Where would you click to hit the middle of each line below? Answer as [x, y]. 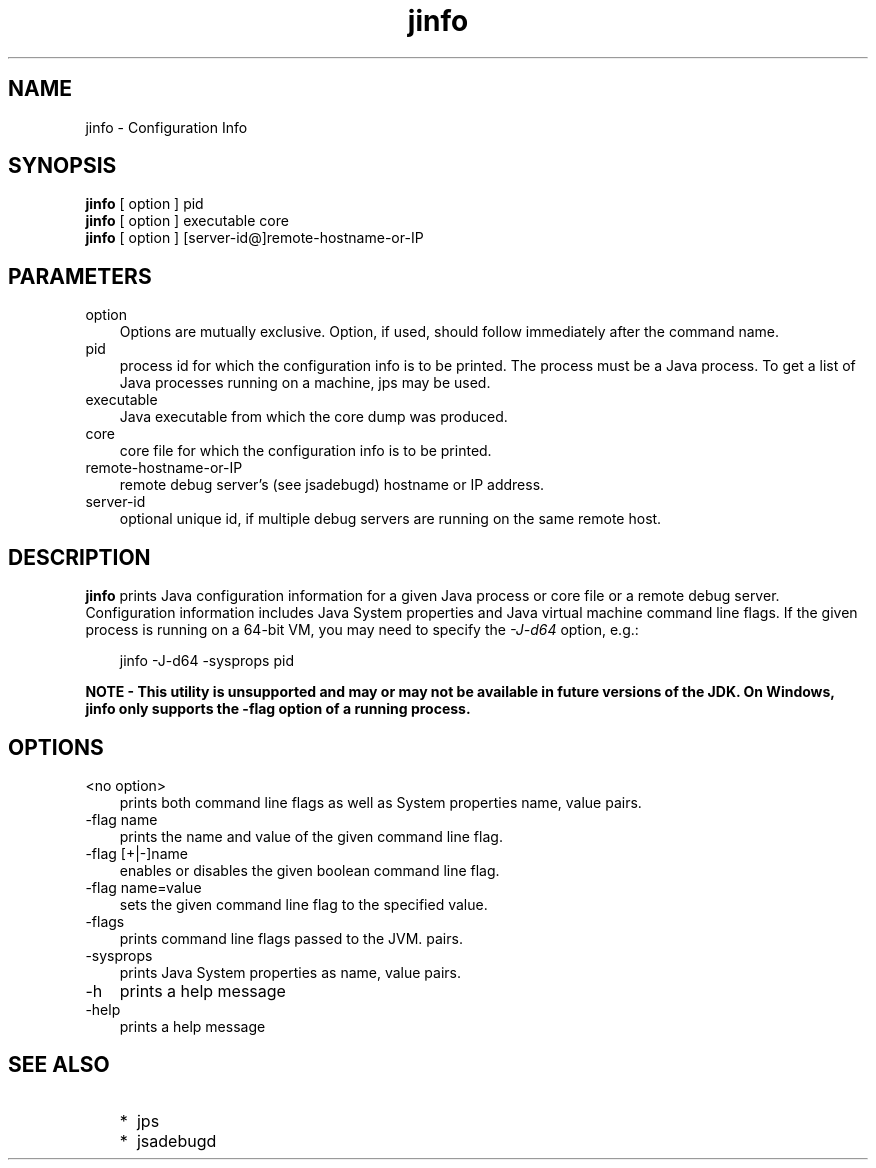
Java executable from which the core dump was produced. [313, 417]
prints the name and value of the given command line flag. [311, 836]
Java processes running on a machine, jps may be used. [305, 383]
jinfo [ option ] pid [144, 204]
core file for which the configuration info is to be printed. [305, 451]
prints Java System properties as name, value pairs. [290, 972]
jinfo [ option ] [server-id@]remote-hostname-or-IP [254, 238]
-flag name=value [143, 887]
